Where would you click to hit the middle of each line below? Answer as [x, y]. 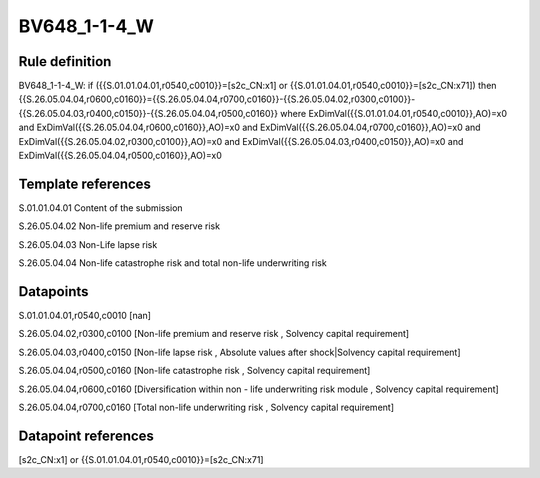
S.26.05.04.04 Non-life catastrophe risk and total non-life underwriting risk [172, 263]
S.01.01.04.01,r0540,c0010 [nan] [85, 315]
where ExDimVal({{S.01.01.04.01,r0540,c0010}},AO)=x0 [394, 113]
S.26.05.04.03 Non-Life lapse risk [88, 244]
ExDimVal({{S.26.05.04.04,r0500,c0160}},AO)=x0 [120, 156]
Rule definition [65, 61]
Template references [85, 183]
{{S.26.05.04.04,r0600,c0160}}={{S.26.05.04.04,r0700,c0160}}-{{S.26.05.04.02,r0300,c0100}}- [217, 99]
